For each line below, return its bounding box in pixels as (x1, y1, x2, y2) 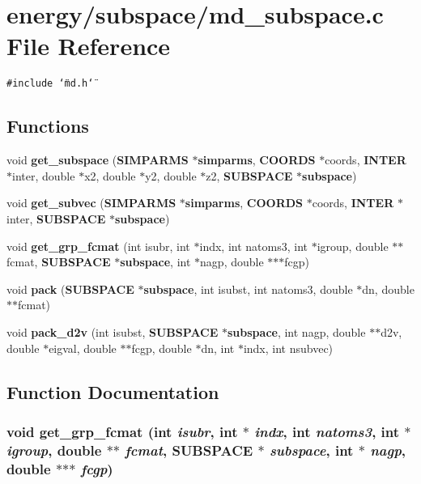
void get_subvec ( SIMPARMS (6, 194, 176, 211)
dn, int (201, 339, 235, 356)
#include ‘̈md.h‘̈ (6, 78, 94, 90)
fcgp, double (131, 339, 192, 356)
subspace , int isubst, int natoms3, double (143, 280, 353, 297)
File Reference (6, 29, 171, 62)
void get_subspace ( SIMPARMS (6, 151, 189, 168)
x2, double (84, 167, 136, 184)
